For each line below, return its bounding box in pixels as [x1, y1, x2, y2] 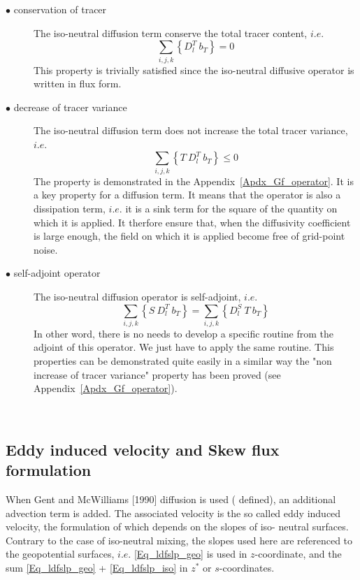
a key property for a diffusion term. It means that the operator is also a [34, 187, 341, 202]
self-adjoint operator [13, 266, 101, 280]
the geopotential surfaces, [6, 546, 115, 561]
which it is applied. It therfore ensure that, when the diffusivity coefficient [34, 215, 351, 229]
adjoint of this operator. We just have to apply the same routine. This [34, 340, 334, 354]
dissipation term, [34, 201, 106, 215]
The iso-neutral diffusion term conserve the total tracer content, [34, 25, 308, 40]
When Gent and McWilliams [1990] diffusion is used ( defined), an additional [6, 492, 336, 507]
